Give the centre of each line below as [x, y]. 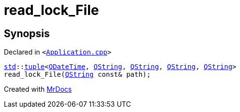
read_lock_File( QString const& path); [77, 75]
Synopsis [27, 33]
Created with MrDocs [38, 89]
